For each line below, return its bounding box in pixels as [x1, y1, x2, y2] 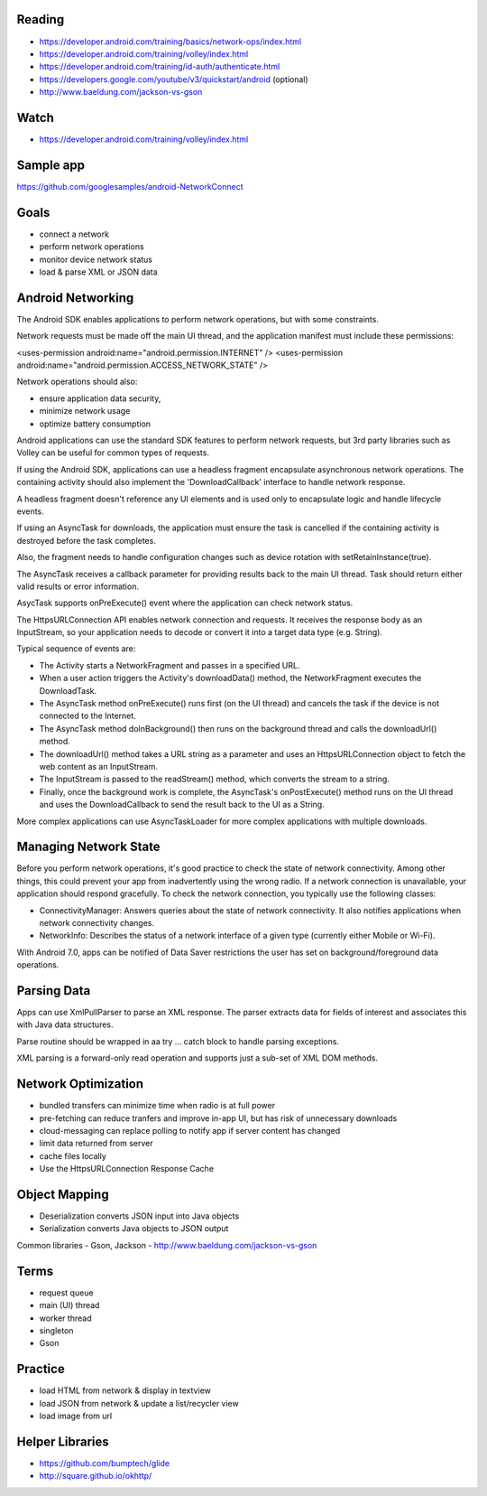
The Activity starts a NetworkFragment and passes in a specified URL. [39, 659, 300, 670]
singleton [39, 1324, 74, 1336]
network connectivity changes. [39, 918, 155, 929]
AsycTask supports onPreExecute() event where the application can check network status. [16, 597, 354, 609]
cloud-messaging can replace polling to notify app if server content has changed [39, 1125, 341, 1136]
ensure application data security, [39, 393, 161, 404]
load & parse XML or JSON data [39, 266, 158, 277]
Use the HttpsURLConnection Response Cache [39, 1164, 215, 1174]
